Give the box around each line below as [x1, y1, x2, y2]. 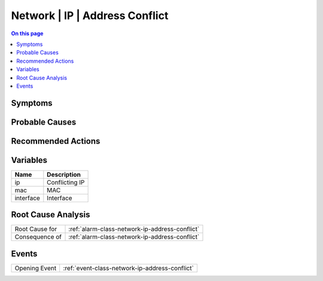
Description [47, 170, 81, 178]
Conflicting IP [47, 178, 85, 186]
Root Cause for [14, 225, 57, 233]
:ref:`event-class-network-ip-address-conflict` [63, 264, 194, 272]
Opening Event [14, 264, 57, 272]
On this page [11, 30, 44, 37]
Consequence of [14, 233, 62, 241]
